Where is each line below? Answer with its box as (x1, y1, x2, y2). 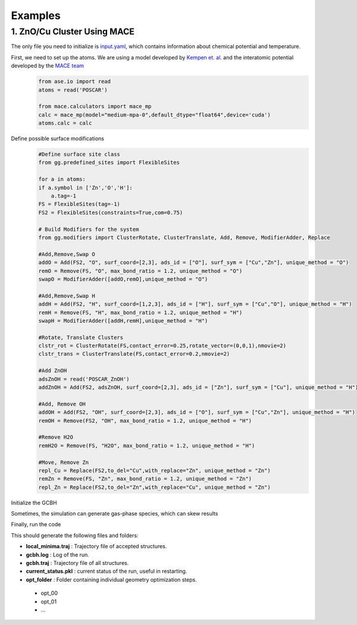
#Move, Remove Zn (38, 458, 89, 466)
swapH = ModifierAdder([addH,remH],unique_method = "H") (38, 317, 208, 324)
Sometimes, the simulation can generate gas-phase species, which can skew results (11, 510, 218, 517)
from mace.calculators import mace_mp (38, 103, 152, 110)
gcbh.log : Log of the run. (26, 551, 89, 558)
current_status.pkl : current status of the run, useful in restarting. (26, 568, 187, 575)
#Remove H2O (38, 434, 74, 441)
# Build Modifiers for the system (38, 226, 139, 233)
